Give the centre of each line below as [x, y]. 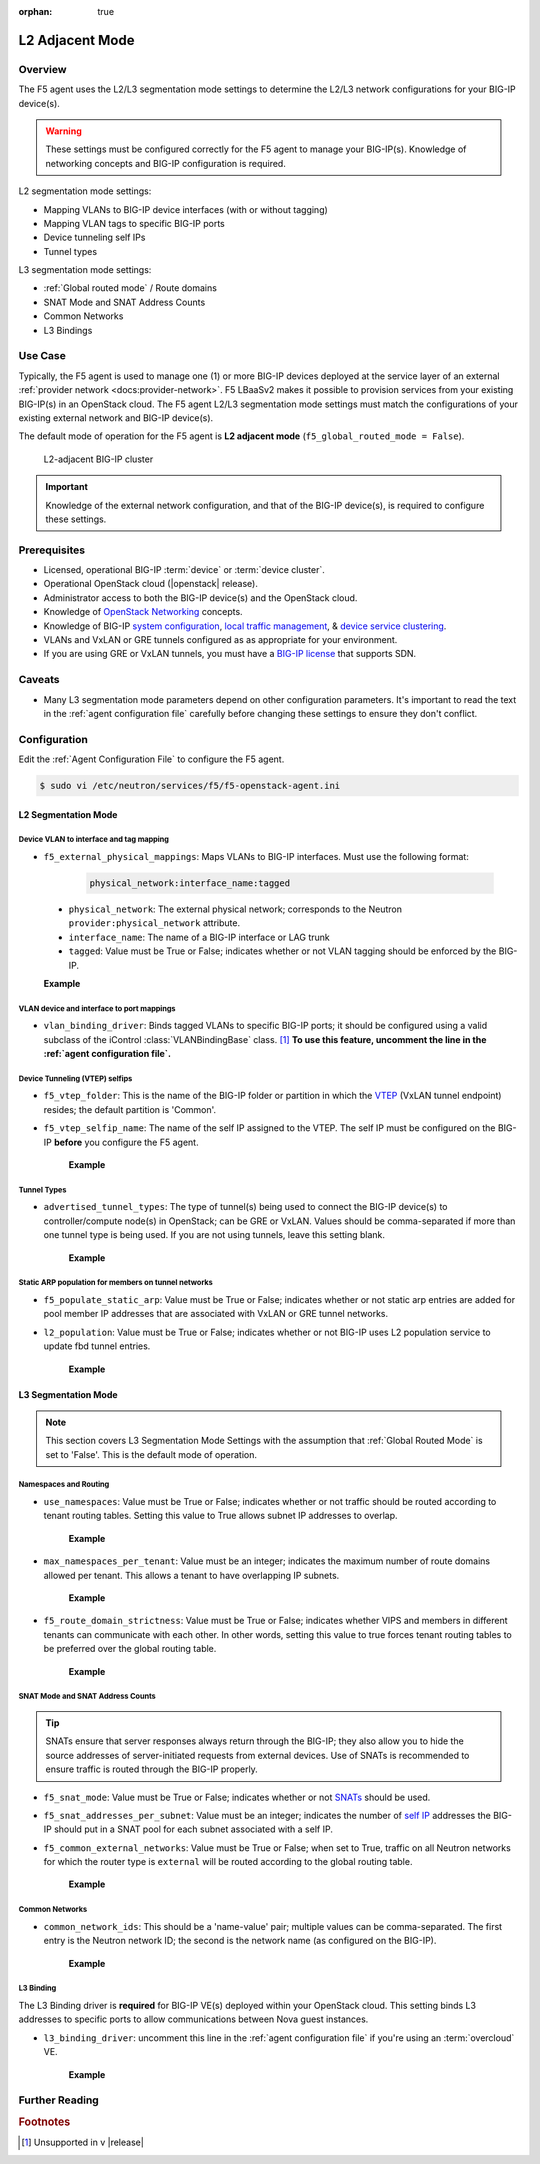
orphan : [35, 11]
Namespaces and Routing [64, 1485]
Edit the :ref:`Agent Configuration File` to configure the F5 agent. [151, 759]
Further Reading [58, 2100]
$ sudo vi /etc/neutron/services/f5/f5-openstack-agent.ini [190, 786]
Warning [63, 131]
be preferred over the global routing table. [130, 1649]
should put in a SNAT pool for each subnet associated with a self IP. [193, 1829]
